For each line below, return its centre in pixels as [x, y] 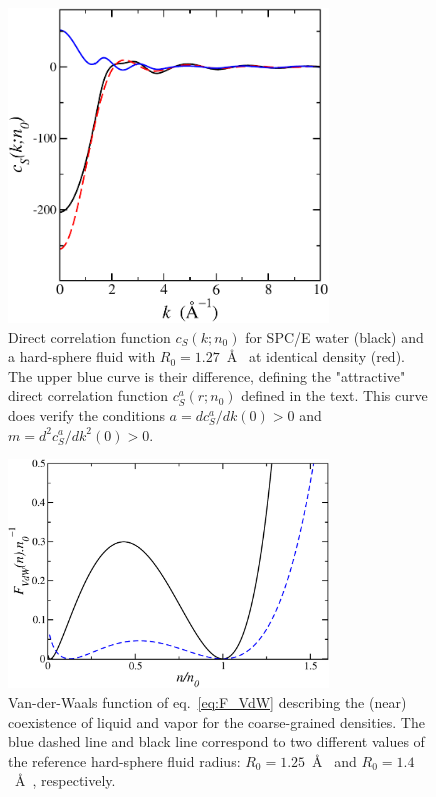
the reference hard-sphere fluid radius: [124, 760]
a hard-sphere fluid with [82, 356]
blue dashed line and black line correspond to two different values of [216, 741]
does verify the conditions [86, 414]
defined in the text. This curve [334, 395]
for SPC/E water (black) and [334, 336]
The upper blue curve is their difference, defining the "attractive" [207, 375]
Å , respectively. [65, 780]
